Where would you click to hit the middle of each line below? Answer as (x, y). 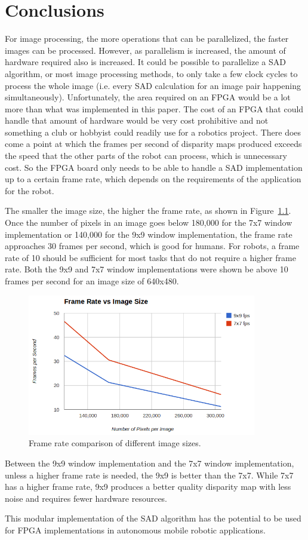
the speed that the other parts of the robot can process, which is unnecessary (146, 156)
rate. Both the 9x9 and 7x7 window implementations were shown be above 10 (147, 269)
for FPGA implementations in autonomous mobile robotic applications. (135, 530)
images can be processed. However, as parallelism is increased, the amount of (145, 50)
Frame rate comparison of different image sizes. (115, 443)
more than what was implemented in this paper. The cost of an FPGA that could (154, 108)
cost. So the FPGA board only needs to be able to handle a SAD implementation (154, 167)
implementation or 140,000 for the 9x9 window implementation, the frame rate (149, 234)
